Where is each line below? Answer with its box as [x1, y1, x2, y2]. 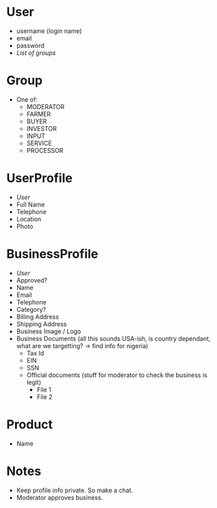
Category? [16, 305, 46, 313]
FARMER [26, 110, 51, 118]
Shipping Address [16, 319, 67, 328]
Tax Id [26, 349, 44, 357]
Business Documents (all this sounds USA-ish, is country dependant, [16, 334, 211, 343]
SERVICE [26, 138, 52, 147]
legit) [26, 378, 42, 386]
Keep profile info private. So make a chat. [16, 486, 133, 494]
